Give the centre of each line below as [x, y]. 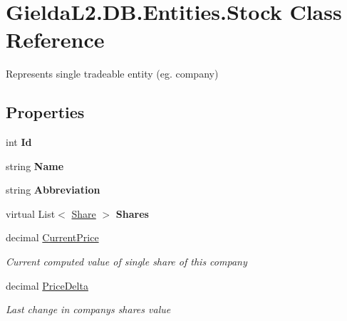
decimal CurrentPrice [52, 237]
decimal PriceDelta [47, 285]
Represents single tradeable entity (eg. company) [112, 74]
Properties [45, 112]
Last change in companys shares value [88, 309]
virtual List [31, 213]
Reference [55, 40]
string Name [35, 165]
